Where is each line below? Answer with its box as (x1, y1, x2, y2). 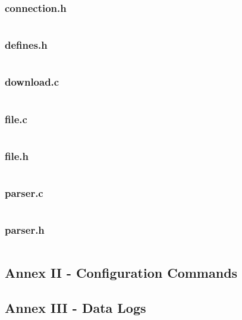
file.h (5, 148, 29, 163)
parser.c (5, 186, 43, 200)
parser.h (5, 222, 45, 237)
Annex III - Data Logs (5, 298, 146, 316)
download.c (5, 74, 59, 89)
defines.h (5, 37, 48, 52)
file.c (5, 111, 27, 126)
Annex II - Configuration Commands (5, 263, 238, 281)
